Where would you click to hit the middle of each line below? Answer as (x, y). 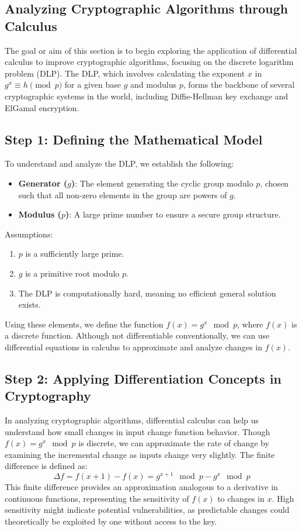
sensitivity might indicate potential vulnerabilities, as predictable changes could (147, 510)
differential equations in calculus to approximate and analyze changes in (133, 346)
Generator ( (43, 183)
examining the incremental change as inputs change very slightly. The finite (140, 454)
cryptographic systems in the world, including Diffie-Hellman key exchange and (147, 96)
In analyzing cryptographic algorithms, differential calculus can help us (132, 420)
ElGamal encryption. (42, 107)
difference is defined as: (46, 466)
